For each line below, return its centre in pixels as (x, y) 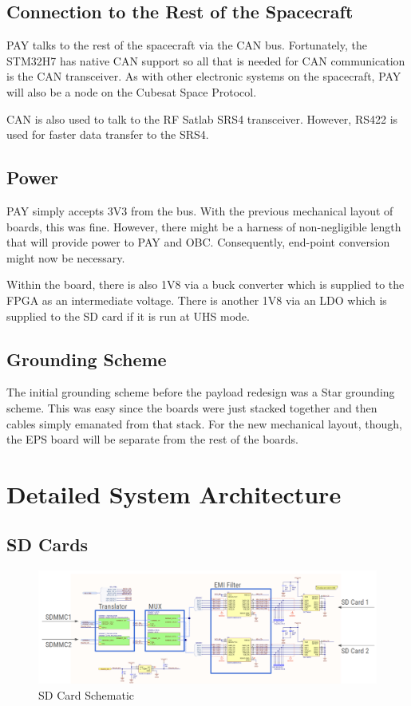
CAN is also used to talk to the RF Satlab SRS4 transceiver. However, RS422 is (202, 118)
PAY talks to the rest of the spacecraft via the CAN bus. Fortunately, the (187, 45)
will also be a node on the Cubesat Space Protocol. (132, 91)
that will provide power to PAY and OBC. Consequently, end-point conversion (198, 242)
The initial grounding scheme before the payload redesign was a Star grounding (201, 392)
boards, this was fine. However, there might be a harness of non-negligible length (204, 226)
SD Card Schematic (87, 694)
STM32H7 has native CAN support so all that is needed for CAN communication (206, 60)
